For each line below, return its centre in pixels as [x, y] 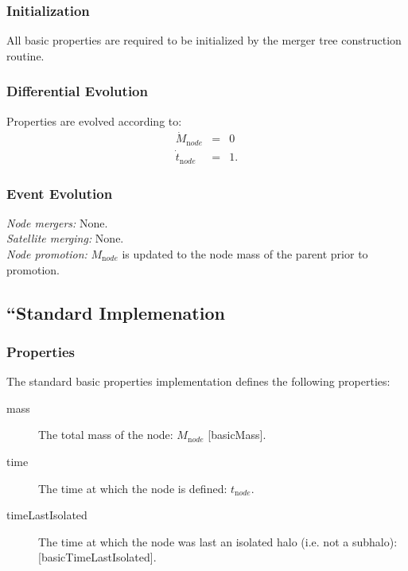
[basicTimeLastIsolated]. [97, 557]
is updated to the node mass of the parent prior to [245, 254]
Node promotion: [47, 254]
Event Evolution [60, 193]
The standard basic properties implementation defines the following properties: [198, 381]
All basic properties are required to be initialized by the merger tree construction [204, 40]
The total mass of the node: [106, 435]
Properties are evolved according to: [94, 120]
